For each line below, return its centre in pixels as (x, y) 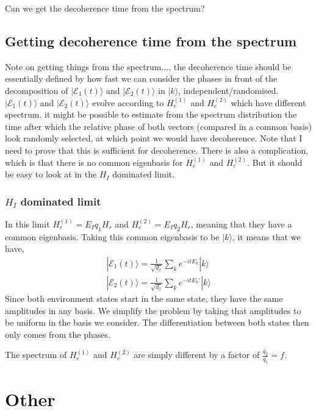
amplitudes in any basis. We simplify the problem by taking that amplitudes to (153, 310)
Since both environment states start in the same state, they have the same (144, 298)
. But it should (275, 162)
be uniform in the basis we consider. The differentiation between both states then (157, 322)
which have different (268, 102)
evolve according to (128, 102)
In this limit (27, 223)
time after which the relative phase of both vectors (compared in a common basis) (158, 126)
